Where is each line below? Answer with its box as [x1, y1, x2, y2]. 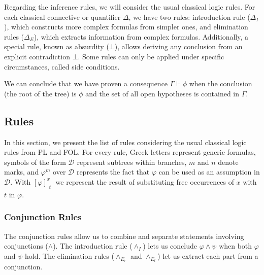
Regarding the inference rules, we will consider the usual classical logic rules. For [4, 2, 255, 12]
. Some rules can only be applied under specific [78, 51, 224, 61]
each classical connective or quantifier [4, 11, 121, 22]
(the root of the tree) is [4, 88, 77, 98]
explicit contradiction [4, 51, 70, 61]
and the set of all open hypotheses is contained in [85, 88, 240, 98]
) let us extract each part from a [157, 250, 258, 261]
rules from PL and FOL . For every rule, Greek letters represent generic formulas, [4, 147, 256, 157]
